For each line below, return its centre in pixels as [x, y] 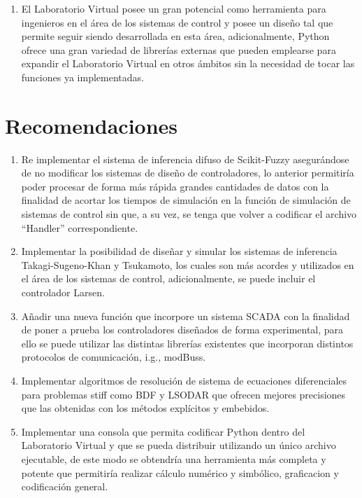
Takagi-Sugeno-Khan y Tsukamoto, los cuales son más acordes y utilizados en [188, 264]
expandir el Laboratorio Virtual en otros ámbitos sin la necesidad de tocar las [188, 63]
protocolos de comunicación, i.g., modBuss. [114, 357]
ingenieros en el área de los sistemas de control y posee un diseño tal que [177, 22]
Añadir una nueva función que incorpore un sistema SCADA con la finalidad [186, 316]
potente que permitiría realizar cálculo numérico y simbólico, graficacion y [180, 472]
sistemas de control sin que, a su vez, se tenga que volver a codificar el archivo [189, 214]
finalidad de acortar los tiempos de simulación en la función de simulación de [186, 200]
